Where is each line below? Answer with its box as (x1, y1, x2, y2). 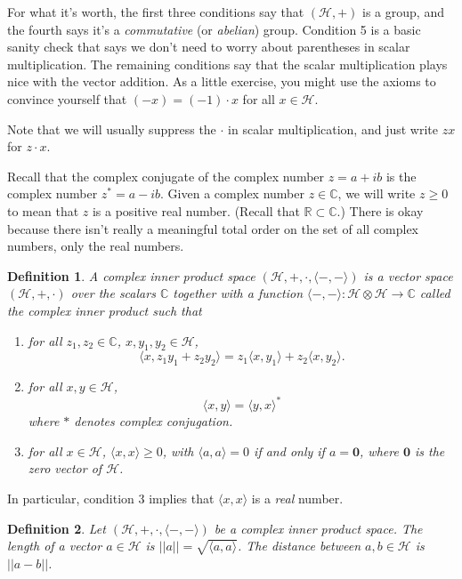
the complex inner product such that (7, 301, 202, 319)
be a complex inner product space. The (214, 519, 423, 537)
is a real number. (251, 488, 344, 507)
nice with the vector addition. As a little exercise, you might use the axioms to (7, 72, 436, 91)
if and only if (254, 441, 325, 460)
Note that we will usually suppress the (7, 119, 216, 138)
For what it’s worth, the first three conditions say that (7, 3, 304, 20)
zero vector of (28, 459, 102, 478)
